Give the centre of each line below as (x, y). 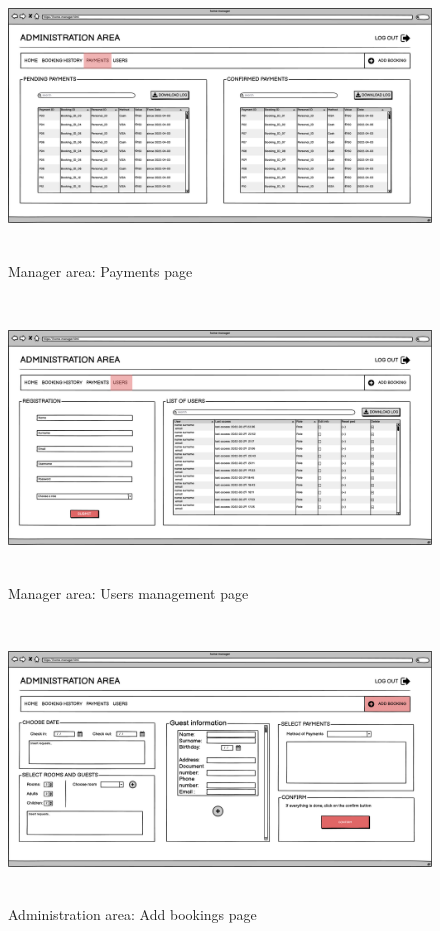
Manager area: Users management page (128, 592)
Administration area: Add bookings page (132, 914)
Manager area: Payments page (100, 271)
